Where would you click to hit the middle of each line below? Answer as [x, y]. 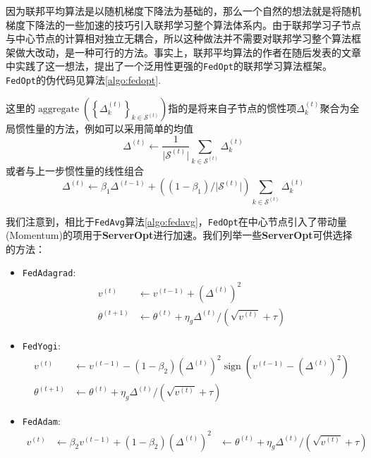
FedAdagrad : [49, 272]
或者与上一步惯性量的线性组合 [75, 170]
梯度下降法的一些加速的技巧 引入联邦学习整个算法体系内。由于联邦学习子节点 [183, 24]
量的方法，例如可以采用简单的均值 [114, 128]
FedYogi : [41, 345]
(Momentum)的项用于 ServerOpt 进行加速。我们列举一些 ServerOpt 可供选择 [179, 235]
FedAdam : [41, 421]
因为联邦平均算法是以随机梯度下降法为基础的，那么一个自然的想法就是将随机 [183, 11]
